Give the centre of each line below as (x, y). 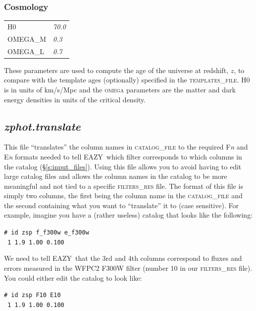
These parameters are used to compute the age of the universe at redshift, (116, 70)
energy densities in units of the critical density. (75, 99)
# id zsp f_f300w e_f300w (47, 233)
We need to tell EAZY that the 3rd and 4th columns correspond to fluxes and (123, 258)
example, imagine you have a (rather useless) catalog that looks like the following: (128, 215)
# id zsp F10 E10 (32, 295)
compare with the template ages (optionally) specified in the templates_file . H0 (127, 80)
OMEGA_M (27, 39)
